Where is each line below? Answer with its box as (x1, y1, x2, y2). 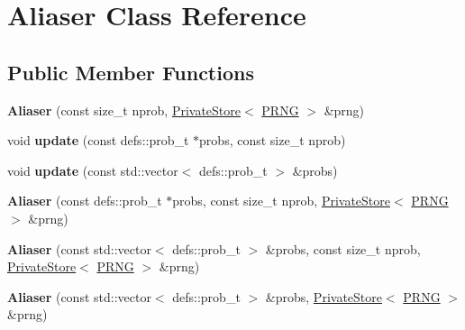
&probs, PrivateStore (265, 287, 382, 306)
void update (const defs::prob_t (7, 131, 189, 150)
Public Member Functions (7, 58, 254, 86)
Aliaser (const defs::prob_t (7, 191, 162, 210)
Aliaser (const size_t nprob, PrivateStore (7, 100, 241, 119)
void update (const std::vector (7, 160, 178, 179)
